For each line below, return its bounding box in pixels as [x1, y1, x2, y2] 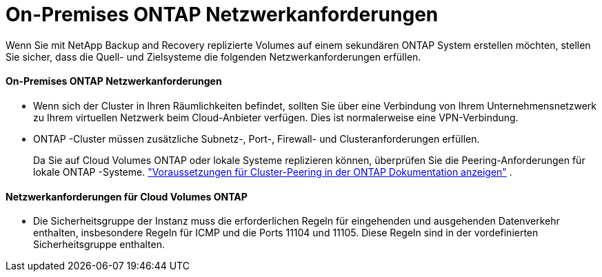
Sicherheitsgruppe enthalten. [33, 238, 165, 251]
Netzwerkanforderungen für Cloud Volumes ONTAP [6, 190, 248, 203]
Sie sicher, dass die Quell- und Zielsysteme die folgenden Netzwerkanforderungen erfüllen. [6, 50, 421, 63]
